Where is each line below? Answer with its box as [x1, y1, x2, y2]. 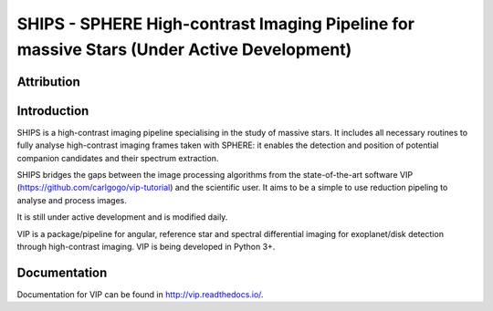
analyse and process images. [16, 194, 128, 205]
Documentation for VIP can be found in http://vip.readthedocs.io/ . [16, 288, 264, 300]
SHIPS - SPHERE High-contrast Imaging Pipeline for [16, 14, 415, 34]
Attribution [16, 74, 81, 89]
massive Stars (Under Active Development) [16, 39, 352, 59]
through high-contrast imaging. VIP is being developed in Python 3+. [16, 242, 276, 252]
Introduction [16, 103, 89, 119]
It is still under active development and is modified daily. [16, 212, 228, 223]
